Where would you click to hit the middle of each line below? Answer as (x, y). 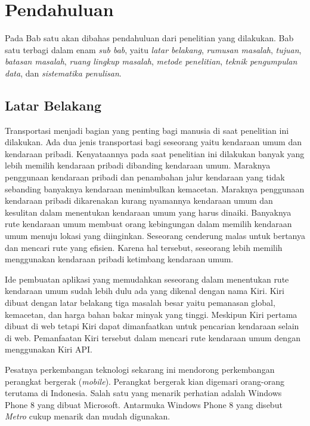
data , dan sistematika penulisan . (63, 73)
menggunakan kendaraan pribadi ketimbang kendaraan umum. (119, 259)
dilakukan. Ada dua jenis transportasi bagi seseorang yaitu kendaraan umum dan (153, 142)
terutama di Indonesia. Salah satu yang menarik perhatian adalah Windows (143, 393)
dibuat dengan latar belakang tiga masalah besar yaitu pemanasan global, (140, 303)
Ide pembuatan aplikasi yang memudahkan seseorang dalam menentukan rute (147, 279)
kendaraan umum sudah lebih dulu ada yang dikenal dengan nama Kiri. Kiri (145, 291)
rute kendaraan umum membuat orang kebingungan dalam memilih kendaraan (148, 224)
